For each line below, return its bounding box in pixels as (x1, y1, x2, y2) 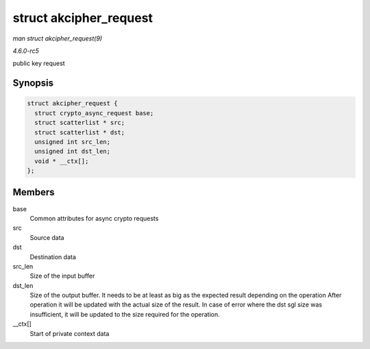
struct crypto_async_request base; (34, 109, 154, 117)
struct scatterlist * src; (34, 119, 125, 127)
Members (12, 186, 55, 198)
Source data (29, 233, 64, 241)
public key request (12, 59, 65, 68)
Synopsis (12, 77, 54, 89)
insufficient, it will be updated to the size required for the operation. (29, 310, 221, 318)
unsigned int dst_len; (34, 147, 111, 156)
